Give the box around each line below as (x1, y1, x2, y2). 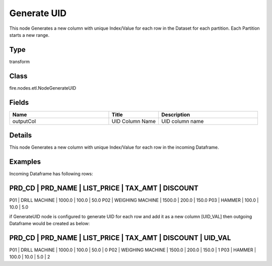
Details (9, 131, 32, 140)
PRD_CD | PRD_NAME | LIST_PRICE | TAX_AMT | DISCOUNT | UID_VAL (9, 233, 231, 242)
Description (161, 111, 190, 118)
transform (9, 58, 30, 64)
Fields (9, 98, 29, 107)
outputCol (12, 117, 36, 124)
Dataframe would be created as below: (9, 221, 90, 227)
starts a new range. (9, 32, 50, 38)
